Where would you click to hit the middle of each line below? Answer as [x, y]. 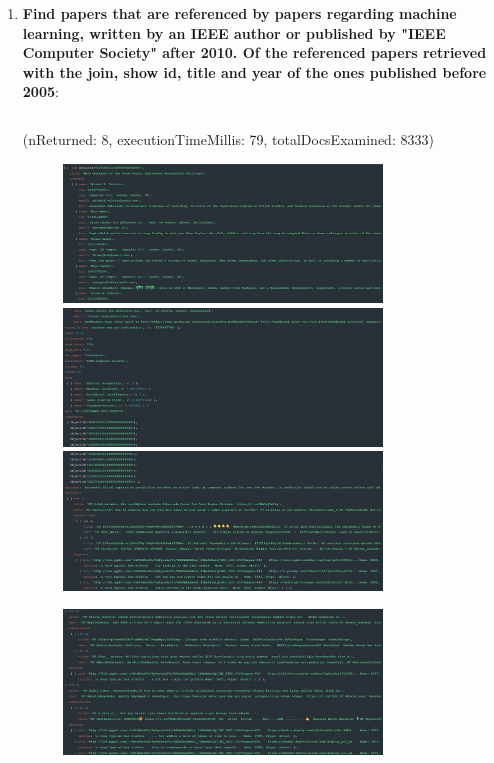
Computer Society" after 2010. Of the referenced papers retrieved [254, 52]
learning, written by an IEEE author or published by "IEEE [234, 32]
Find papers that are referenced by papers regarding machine [239, 13]
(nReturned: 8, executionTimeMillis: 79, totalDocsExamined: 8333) [228, 138]
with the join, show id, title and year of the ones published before [254, 71]
